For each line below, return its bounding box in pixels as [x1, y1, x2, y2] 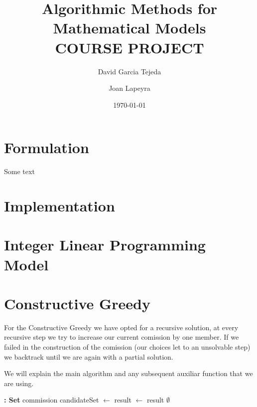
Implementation [4, 196, 115, 215]
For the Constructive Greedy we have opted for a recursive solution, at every [4, 322, 239, 332]
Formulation [4, 137, 89, 158]
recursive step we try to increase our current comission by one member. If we [4, 332, 239, 342]
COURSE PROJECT [55, 37, 204, 57]
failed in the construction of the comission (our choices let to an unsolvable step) [4, 342, 251, 352]
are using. [4, 378, 34, 388]
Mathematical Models [53, 17, 206, 38]
